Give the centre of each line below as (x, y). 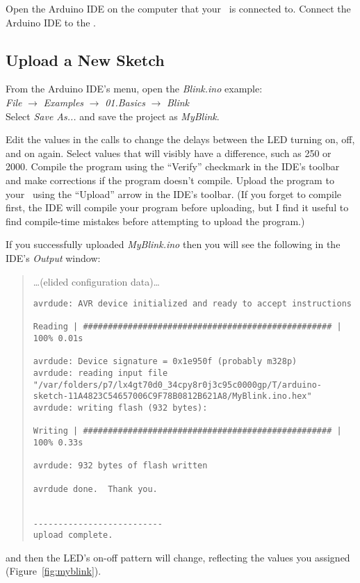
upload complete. (73, 535)
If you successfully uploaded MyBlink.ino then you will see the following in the (173, 244)
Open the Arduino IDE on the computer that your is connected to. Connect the (178, 8)
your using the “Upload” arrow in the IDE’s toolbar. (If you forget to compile (173, 194)
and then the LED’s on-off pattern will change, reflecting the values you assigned (178, 557)
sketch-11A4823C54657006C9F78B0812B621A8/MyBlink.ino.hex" (172, 396)
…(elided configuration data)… (96, 281)
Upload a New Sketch (85, 59)
